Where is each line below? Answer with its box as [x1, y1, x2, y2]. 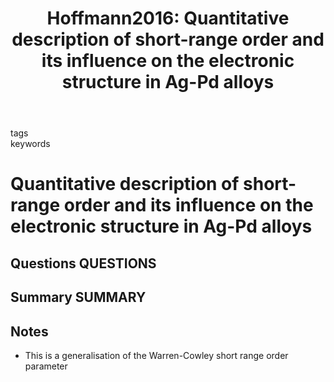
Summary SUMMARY [10, 289, 147, 306]
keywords [10, 138, 51, 150]
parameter [24, 360, 68, 372]
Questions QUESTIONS [10, 255, 157, 272]
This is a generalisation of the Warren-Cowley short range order [24, 349, 289, 361]
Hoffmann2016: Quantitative [46, 7, 290, 30]
